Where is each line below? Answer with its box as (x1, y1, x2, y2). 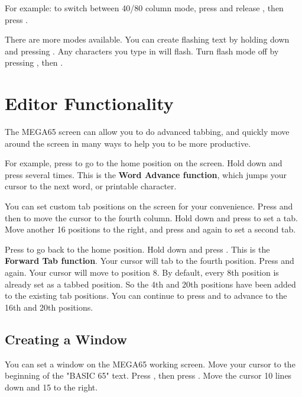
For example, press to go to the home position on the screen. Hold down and (5, 157, 282, 169)
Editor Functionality (5, 91, 174, 115)
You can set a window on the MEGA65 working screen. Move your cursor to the (5, 357, 295, 370)
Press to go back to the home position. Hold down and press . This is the (5, 243, 270, 255)
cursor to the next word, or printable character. (5, 180, 177, 192)
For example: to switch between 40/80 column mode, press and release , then (5, 2, 284, 14)
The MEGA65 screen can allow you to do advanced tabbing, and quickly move (5, 125, 290, 138)
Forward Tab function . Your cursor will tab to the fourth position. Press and (5, 254, 294, 267)
